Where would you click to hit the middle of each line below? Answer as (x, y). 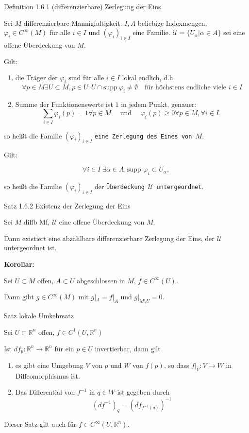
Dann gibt (19, 297)
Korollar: (19, 264)
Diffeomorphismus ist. (48, 375)
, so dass (176, 365)
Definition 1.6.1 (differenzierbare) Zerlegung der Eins (83, 6)
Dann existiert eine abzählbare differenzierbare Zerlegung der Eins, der (109, 238)
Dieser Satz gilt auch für (40, 424)
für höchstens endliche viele (185, 87)
